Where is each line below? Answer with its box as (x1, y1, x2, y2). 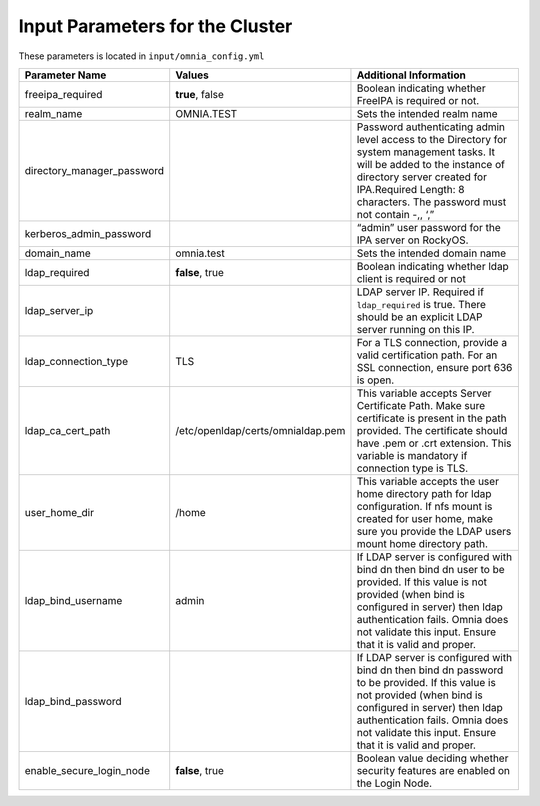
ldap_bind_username (24, 593, 123, 607)
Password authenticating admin (356, 120, 505, 134)
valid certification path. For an (356, 348, 498, 362)
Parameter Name (24, 68, 107, 82)
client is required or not (356, 271, 467, 285)
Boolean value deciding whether (356, 751, 509, 765)
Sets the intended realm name (356, 106, 499, 120)
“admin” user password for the (356, 220, 501, 234)
